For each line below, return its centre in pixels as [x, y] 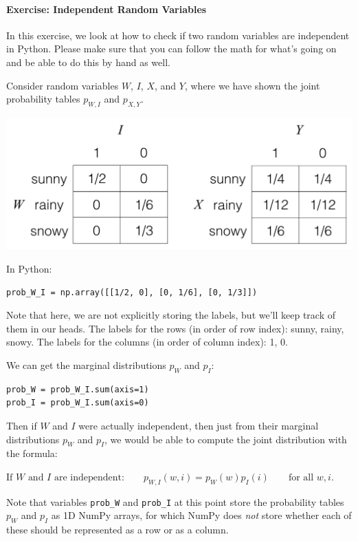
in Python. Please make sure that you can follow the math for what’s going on [171, 49]
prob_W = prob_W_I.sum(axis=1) [78, 389]
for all [301, 477]
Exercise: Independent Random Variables [107, 9]
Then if [22, 425]
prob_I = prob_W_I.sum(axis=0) [78, 403]
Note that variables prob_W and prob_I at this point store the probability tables [175, 501]
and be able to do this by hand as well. [88, 62]
